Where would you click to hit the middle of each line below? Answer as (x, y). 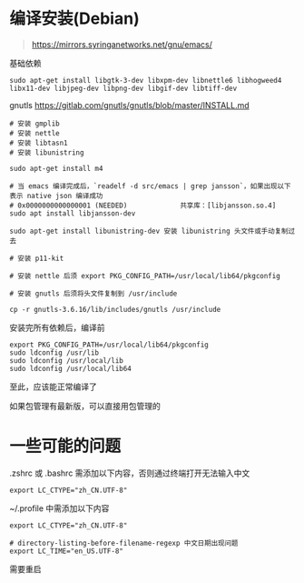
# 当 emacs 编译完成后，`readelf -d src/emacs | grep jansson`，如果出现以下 (150, 186)
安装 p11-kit (41, 258)
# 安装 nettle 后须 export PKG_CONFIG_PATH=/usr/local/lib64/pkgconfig (145, 276)
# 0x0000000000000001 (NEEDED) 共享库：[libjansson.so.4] (143, 206)
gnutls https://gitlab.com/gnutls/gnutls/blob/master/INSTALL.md (129, 105)
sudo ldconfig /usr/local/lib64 (70, 368)
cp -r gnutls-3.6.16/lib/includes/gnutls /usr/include (115, 309)
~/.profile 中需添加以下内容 (59, 508)
